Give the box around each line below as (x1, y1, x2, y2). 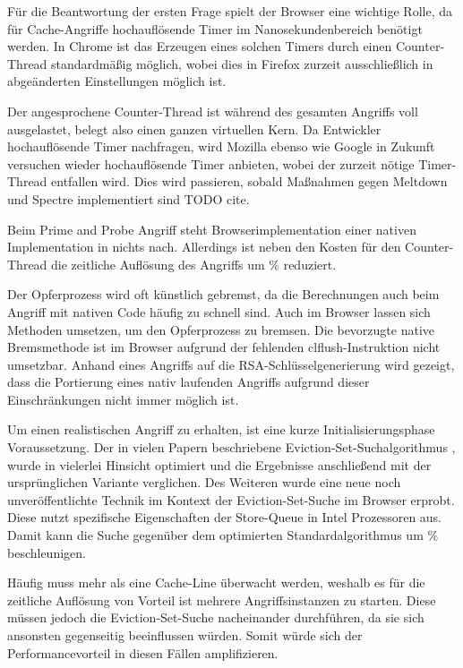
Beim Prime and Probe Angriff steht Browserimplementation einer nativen (7, 219, 416, 238)
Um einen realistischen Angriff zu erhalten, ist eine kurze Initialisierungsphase (7, 420, 435, 439)
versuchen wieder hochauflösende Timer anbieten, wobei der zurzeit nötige (7, 154, 415, 173)
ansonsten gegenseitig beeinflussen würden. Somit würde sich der (7, 626, 363, 644)
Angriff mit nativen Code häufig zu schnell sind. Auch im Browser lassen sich (7, 302, 431, 321)
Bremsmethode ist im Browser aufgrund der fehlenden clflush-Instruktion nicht (7, 338, 441, 356)
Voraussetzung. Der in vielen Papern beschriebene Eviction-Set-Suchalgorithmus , (7, 438, 456, 457)
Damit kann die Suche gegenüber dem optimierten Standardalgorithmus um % (7, 526, 439, 544)
